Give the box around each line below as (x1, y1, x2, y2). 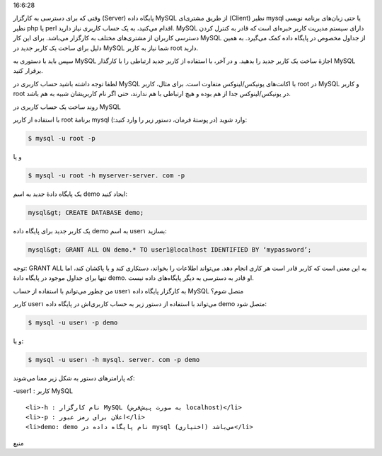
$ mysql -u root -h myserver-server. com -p (28, 171, 185, 180)
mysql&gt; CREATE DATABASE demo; (28, 209, 144, 216)
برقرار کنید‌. (13, 66, 44, 75)
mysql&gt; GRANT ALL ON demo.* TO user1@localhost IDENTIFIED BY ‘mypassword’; (28, 245, 312, 254)
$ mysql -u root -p (28, 134, 95, 142)
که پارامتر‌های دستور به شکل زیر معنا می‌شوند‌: (13, 373, 135, 382)
